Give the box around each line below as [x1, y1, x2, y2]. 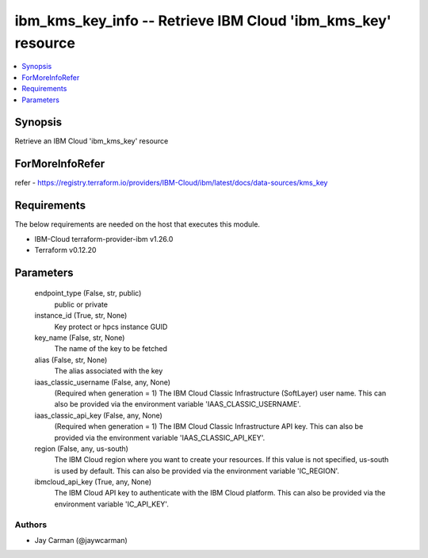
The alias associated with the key [54, 366, 163, 376]
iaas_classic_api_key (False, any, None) [34, 411, 162, 420]
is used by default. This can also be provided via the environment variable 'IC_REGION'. [54, 466, 340, 476]
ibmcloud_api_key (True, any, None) [34, 477, 152, 487]
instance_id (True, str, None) [34, 311, 128, 320]
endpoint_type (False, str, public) [34, 289, 142, 298]
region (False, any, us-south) [34, 444, 128, 453]
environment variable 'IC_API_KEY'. [54, 499, 170, 509]
